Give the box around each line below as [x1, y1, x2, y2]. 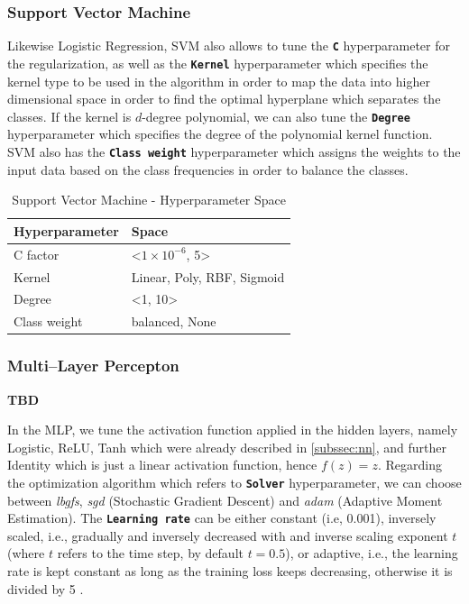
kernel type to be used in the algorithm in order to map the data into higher [7, 71, 430, 90]
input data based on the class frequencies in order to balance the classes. [7, 160, 409, 178]
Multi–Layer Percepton [7, 354, 179, 377]
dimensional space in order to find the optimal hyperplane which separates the [7, 89, 441, 108]
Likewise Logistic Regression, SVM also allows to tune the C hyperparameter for [7, 36, 450, 55]
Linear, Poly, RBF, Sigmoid [131, 267, 285, 286]
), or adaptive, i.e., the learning [285, 544, 458, 563]
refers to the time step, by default [57, 544, 244, 563]
